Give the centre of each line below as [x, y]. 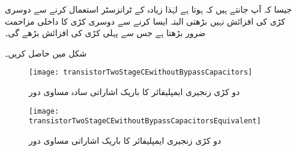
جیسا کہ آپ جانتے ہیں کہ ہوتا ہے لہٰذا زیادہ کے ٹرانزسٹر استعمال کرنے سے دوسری [149, 9]
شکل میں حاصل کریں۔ [46, 53]
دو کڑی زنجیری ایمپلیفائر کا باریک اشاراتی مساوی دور [125, 140]
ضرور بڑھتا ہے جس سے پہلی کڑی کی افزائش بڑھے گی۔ [105, 33]
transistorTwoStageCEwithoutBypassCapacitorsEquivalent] [145, 121]
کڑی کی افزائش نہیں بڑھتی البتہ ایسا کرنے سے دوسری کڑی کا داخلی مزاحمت [145, 21]
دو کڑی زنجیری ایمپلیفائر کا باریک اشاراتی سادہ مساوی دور [134, 92]
